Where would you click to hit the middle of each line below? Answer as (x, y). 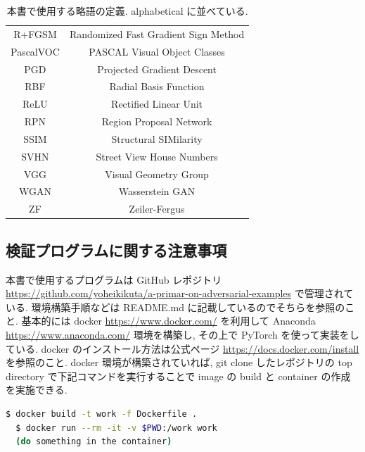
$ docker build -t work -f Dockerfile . (102, 414)
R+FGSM (35, 33)
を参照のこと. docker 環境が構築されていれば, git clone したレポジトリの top (179, 362)
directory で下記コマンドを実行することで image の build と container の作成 (178, 376)
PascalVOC (35, 51)
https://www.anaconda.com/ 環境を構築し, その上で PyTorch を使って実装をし (182, 334)
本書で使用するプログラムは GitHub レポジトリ (114, 279)
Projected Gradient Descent (157, 69)
